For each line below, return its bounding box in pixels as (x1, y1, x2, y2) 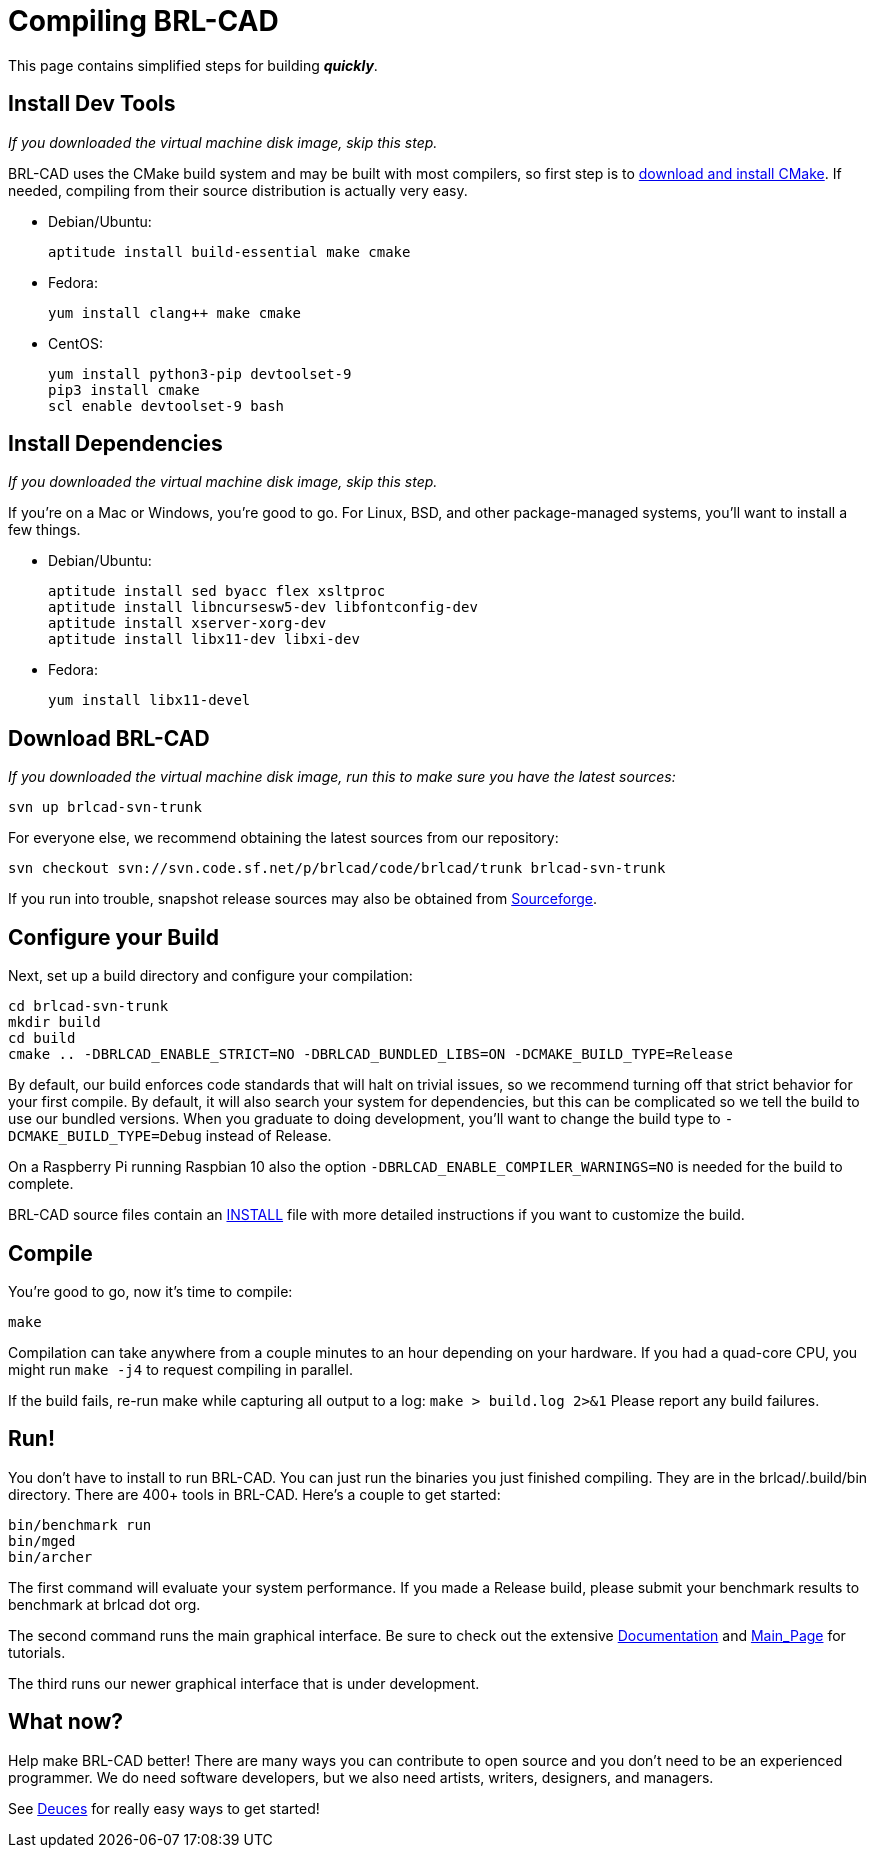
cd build (8, 1030, 76, 1047)
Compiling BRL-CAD (8, 4, 279, 38)
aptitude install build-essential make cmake (48, 243, 411, 260)
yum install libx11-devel (48, 692, 251, 709)
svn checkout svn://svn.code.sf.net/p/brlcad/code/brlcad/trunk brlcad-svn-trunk (8, 860, 666, 877)
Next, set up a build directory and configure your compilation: (8, 967, 413, 985)
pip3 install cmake (48, 381, 200, 398)
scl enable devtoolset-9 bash (48, 397, 285, 414)
